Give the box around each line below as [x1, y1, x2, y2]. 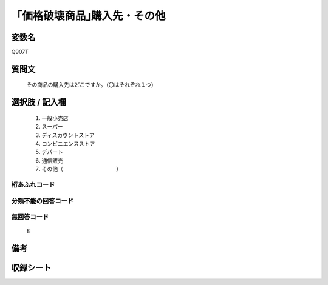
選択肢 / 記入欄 [11, 97, 67, 107]
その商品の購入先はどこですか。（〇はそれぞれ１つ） [26, 81, 157, 89]
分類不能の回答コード [11, 196, 74, 205]
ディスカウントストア [41, 131, 95, 139]
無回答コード [11, 213, 49, 221]
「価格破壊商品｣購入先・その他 [11, 9, 166, 22]
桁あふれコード [11, 180, 55, 189]
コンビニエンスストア [41, 140, 95, 147]
